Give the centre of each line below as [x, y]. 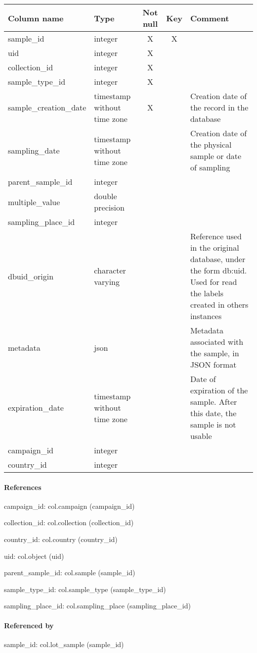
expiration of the [219, 390]
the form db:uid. [218, 270]
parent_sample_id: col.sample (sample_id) [70, 572]
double [106, 196]
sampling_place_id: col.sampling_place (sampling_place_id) [97, 606]
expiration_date [36, 407]
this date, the [213, 413]
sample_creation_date [47, 107]
